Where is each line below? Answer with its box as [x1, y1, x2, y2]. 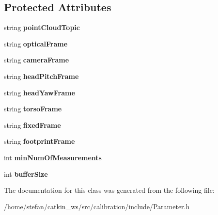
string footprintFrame [4, 136, 75, 146]
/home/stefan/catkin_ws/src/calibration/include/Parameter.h [4, 201, 190, 211]
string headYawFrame [4, 87, 75, 97]
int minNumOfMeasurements [4, 152, 102, 162]
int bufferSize [4, 169, 48, 179]
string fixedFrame [4, 120, 61, 130]
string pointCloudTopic [4, 22, 80, 32]
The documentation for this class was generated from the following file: [4, 185, 215, 195]
